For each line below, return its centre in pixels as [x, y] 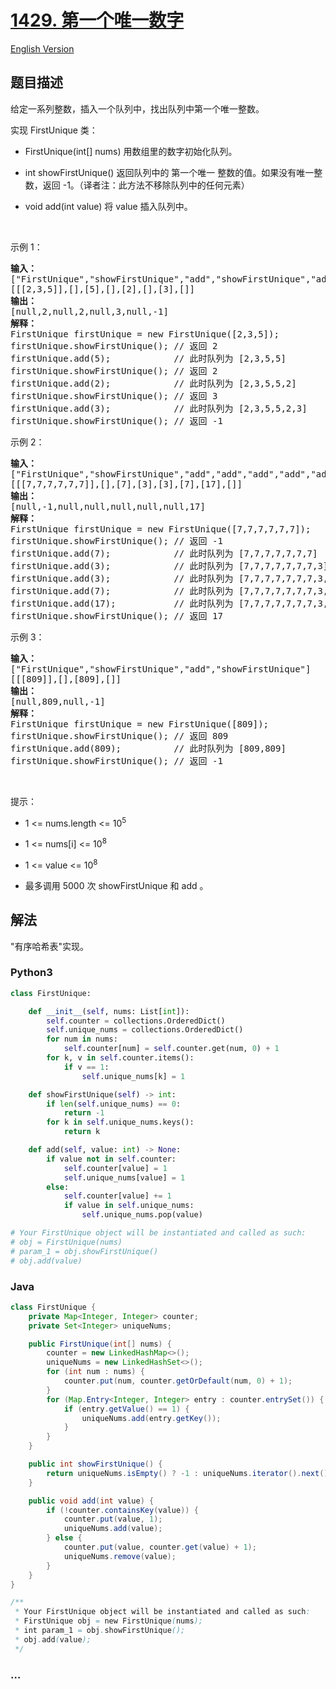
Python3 [31, 973]
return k [82, 1132]
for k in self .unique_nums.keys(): [120, 1122]
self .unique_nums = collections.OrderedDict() [145, 1030]
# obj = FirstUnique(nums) [66, 1242]
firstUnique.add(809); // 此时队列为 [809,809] [148, 748]
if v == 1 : [86, 1067]
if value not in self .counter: [111, 1159]
